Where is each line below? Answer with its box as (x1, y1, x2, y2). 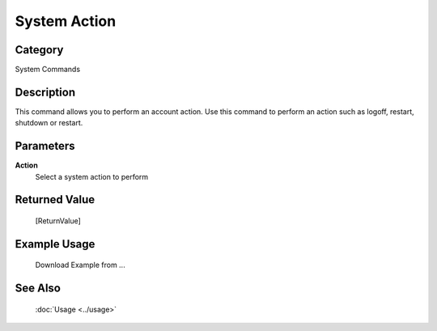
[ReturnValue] (35, 216, 81, 226)
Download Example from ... (35, 260, 125, 270)
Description (15, 85, 76, 99)
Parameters (15, 139, 75, 153)
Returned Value (15, 193, 95, 206)
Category (15, 43, 64, 57)
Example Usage (15, 237, 95, 251)
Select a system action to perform (35, 172, 149, 181)
